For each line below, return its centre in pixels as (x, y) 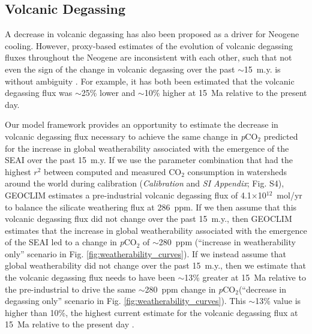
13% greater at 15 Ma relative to (245, 277)
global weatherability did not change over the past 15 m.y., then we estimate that (155, 265)
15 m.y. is (262, 69)
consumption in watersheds (237, 171)
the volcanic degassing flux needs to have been (90, 277)
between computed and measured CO (112, 171)
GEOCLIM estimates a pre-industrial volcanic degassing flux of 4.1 (128, 195)
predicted (281, 136)
